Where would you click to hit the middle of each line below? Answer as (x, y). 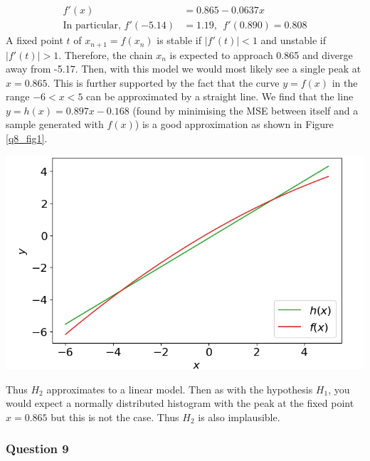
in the (345, 82)
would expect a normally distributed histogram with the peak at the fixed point (180, 403)
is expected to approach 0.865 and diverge (261, 54)
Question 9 (37, 449)
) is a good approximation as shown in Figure (234, 124)
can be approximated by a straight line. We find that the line (220, 96)
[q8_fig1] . (27, 138)
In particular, (92, 26)
